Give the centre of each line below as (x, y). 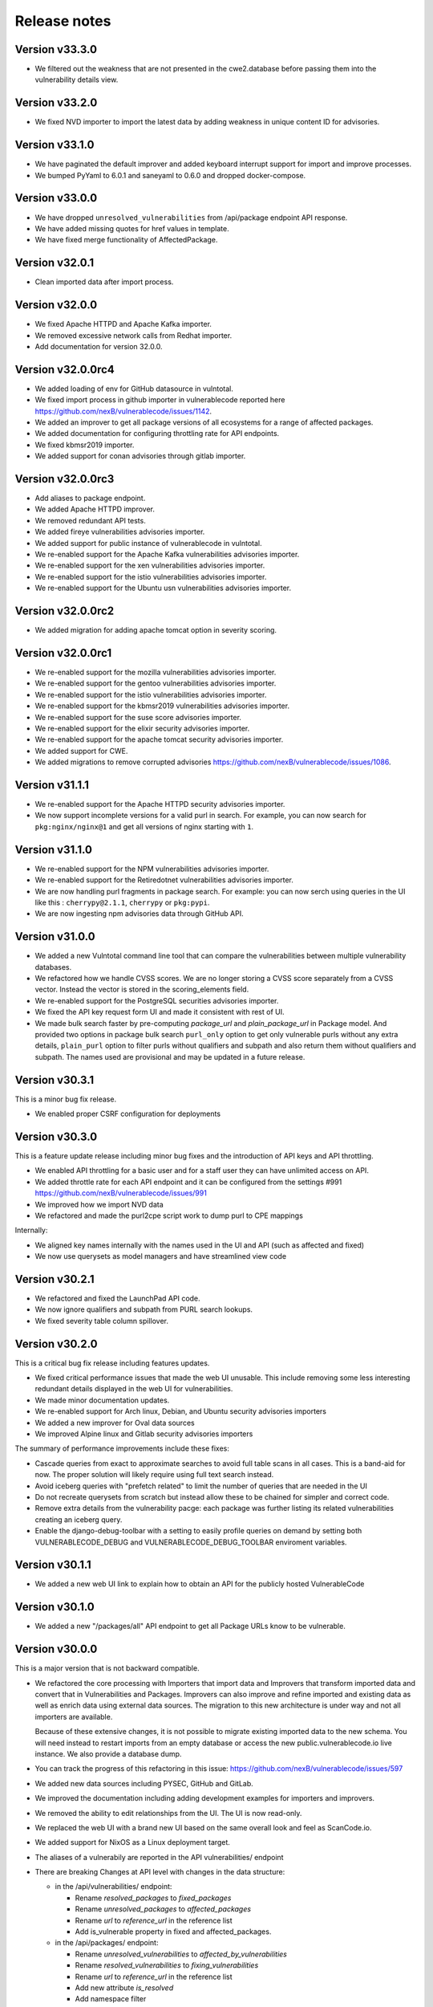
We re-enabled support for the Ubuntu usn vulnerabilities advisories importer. (163, 588)
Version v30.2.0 (56, 1343)
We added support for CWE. (81, 751)
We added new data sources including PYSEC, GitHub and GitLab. (144, 1783)
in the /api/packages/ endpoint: (107, 1943)
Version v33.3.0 (56, 49)
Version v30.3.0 (56, 1136)
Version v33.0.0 (56, 198)
